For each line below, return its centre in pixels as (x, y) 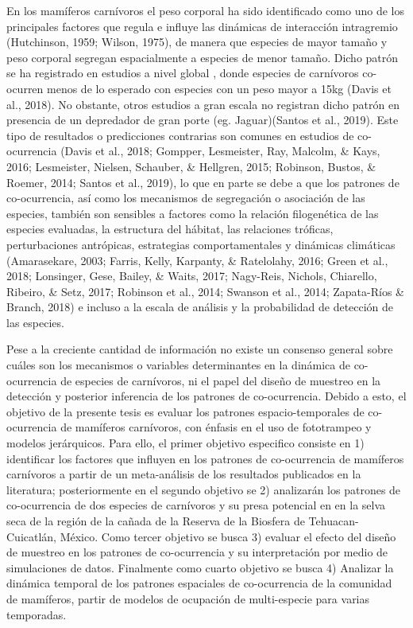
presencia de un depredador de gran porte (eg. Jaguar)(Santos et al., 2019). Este (203, 120)
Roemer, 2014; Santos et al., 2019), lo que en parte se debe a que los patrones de (203, 182)
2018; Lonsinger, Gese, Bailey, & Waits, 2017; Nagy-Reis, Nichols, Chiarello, (192, 276)
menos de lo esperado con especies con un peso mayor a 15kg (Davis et (219, 88)
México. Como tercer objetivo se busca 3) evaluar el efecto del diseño (228, 536)
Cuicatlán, (32, 536)
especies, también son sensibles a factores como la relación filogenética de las (193, 213)
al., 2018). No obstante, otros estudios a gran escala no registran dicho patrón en (203, 104)
